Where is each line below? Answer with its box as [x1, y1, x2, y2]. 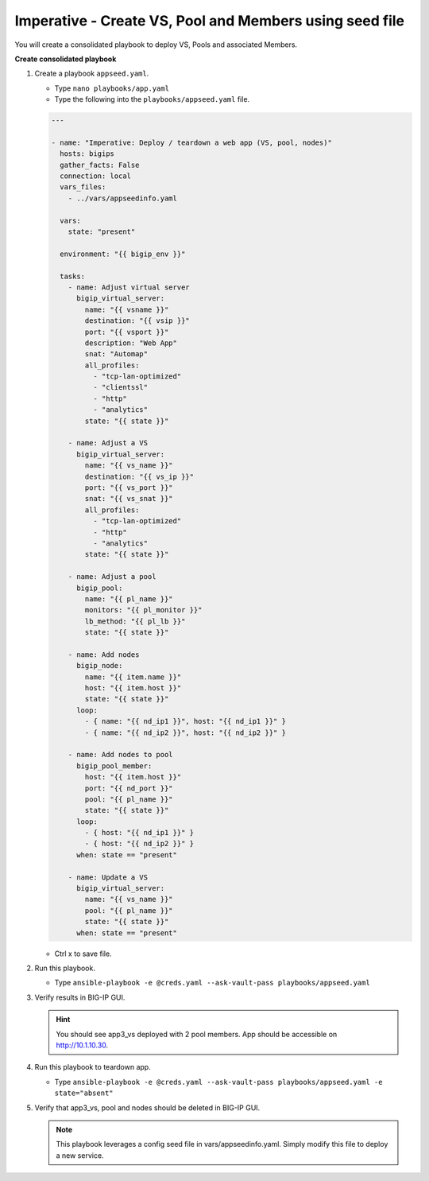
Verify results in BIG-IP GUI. [34, 993, 126, 1002]
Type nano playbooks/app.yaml [54, 84, 170, 93]
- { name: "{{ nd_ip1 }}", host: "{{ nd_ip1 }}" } [84, 717, 286, 726]
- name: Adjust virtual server [68, 282, 190, 292]
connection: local [60, 172, 131, 181]
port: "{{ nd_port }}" [84, 783, 174, 793]
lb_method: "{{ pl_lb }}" [84, 616, 186, 626]
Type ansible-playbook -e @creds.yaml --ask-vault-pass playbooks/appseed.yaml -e [54, 1077, 383, 1086]
